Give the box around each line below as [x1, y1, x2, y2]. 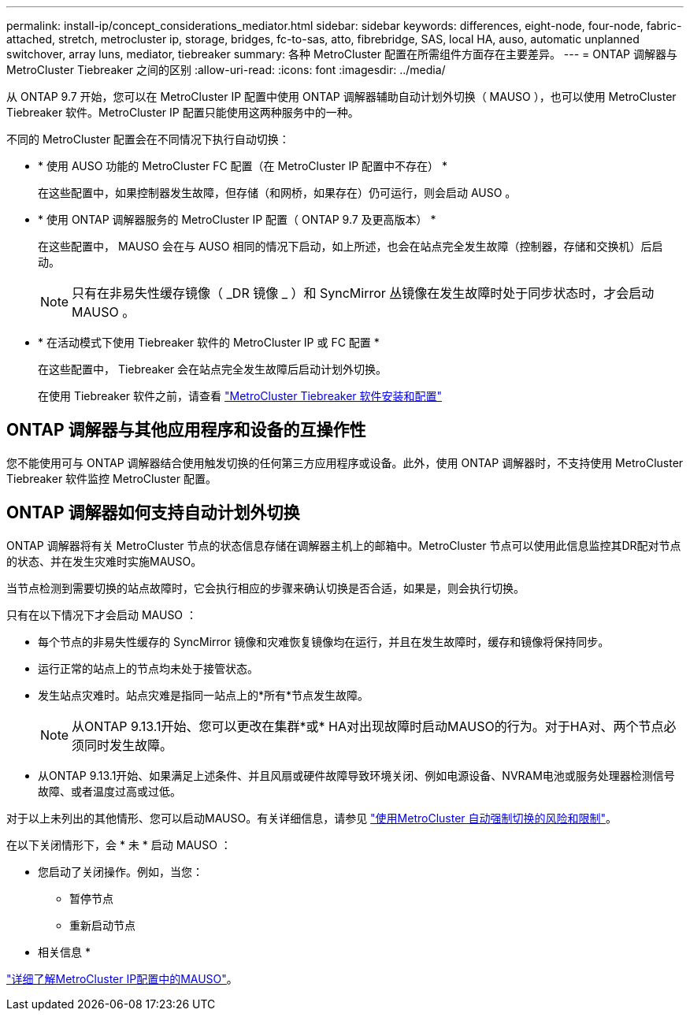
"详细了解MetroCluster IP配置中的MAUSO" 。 [6, 971, 238, 985]
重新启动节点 [69, 918, 135, 932]
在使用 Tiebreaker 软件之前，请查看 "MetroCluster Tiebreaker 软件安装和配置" [38, 389, 443, 403]
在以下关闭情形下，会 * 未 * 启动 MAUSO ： [6, 837, 232, 852]
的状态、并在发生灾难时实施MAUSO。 [6, 554, 202, 568]
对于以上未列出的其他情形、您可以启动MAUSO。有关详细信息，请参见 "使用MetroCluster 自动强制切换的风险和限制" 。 [6, 811, 618, 825]
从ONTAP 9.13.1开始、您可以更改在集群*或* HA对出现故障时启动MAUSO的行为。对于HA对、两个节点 [72, 718, 664, 734]
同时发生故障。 [84, 737, 173, 753]
